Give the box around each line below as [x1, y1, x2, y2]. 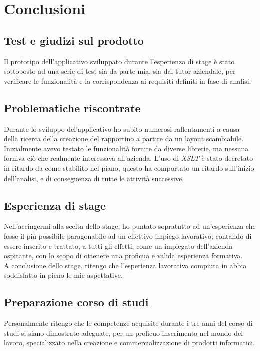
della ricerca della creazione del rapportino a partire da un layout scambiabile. [4, 133, 244, 144]
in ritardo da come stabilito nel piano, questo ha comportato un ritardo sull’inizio [4, 162, 254, 173]
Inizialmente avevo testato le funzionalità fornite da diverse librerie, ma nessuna [4, 143, 249, 153]
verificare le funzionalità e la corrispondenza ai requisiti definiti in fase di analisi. [4, 75, 251, 86]
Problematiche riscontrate [4, 100, 141, 115]
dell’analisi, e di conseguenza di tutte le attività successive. [4, 172, 184, 183]
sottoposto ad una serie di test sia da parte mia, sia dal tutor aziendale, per [4, 66, 236, 76]
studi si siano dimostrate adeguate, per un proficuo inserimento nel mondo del [4, 327, 243, 338]
